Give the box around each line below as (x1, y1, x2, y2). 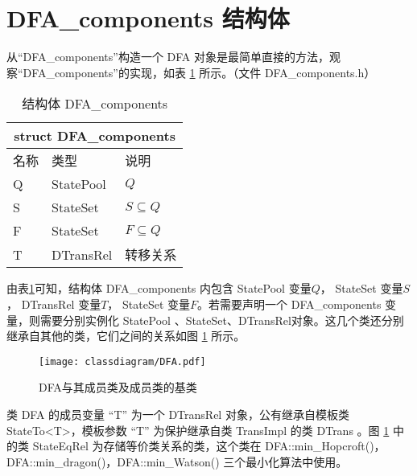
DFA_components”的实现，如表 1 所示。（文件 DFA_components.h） (23, 64, 376, 80)
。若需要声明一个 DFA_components (197, 295, 382, 312)
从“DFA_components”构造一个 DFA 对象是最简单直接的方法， (6, 48, 330, 65)
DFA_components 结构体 (6, 2, 290, 35)
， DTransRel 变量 (6, 295, 101, 312)
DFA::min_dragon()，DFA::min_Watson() (6, 453, 220, 470)
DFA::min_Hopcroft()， (265, 437, 386, 454)
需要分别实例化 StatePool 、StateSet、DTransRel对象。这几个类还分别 (39, 311, 404, 328)
